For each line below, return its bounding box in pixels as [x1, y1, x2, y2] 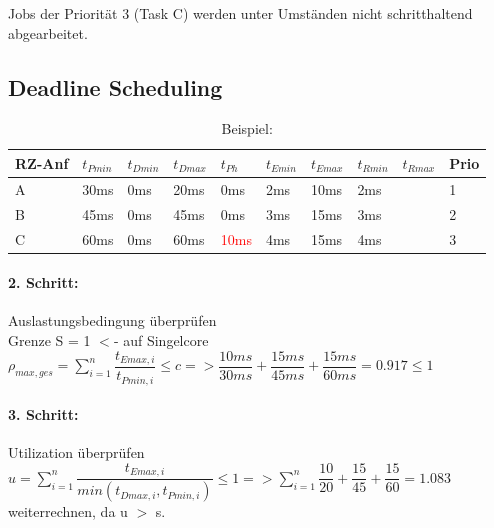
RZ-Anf [15, 152, 69, 173]
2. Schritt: [8, 272, 79, 293]
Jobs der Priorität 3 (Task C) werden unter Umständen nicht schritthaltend [8, 3, 473, 23]
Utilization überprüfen [8, 442, 145, 463]
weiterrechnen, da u [8, 501, 128, 522]
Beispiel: [221, 118, 273, 139]
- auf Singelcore [113, 330, 209, 350]
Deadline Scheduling [8, 71, 223, 102]
